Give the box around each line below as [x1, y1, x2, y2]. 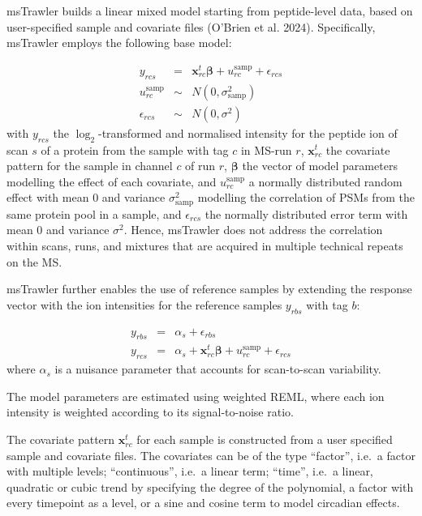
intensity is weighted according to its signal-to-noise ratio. [6, 403, 294, 420]
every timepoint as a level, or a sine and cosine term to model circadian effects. [6, 494, 400, 511]
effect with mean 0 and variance [6, 189, 166, 206]
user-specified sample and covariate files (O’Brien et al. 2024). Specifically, [6, 18, 376, 35]
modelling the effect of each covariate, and [6, 173, 217, 190]
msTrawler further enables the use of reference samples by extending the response [6, 280, 412, 297]
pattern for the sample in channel [6, 157, 173, 174]
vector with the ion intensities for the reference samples [6, 296, 282, 313]
